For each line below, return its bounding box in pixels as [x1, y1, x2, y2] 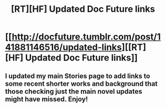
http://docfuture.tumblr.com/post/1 [11, 31, 161, 42]
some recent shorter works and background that [5, 79, 158, 88]
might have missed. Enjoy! [5, 95, 88, 103]
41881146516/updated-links [5, 42, 122, 53]
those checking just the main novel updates [5, 87, 142, 96]
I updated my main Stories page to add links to [5, 72, 151, 80]
